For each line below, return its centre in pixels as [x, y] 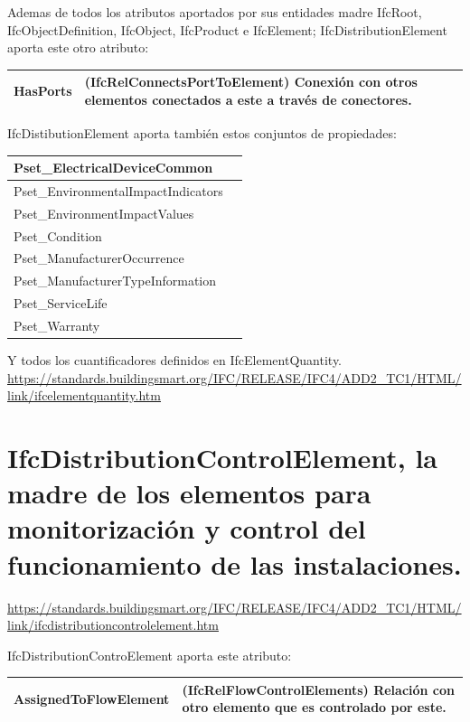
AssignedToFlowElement [92, 698]
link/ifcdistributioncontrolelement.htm [113, 625]
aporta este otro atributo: [78, 47]
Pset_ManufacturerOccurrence [99, 258]
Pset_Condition [58, 235]
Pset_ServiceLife [61, 303]
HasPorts [43, 91]
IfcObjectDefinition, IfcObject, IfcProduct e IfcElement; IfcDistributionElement [227, 29]
